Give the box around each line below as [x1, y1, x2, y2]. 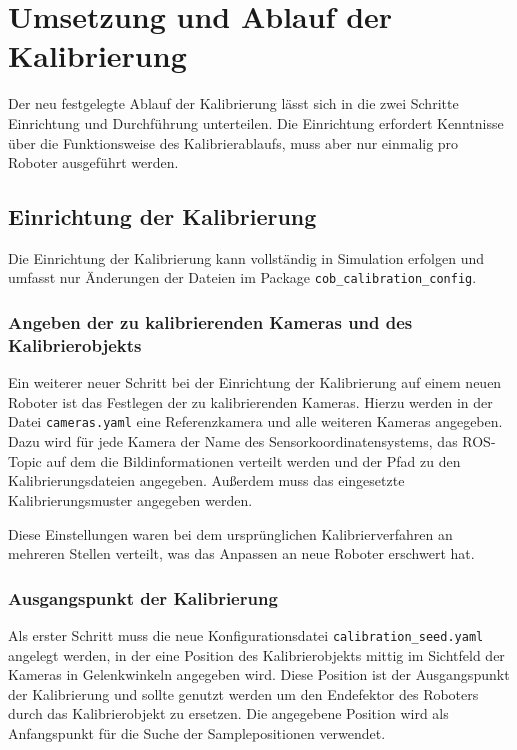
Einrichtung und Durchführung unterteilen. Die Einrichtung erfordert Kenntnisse [8, 112, 504, 133]
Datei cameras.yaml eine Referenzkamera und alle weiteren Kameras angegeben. [8, 411, 503, 432]
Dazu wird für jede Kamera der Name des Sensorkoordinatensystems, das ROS [8, 431, 491, 452]
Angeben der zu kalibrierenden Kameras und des [8, 310, 413, 335]
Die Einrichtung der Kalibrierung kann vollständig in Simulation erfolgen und [8, 247, 484, 268]
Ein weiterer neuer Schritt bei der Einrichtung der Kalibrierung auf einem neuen [8, 372, 502, 393]
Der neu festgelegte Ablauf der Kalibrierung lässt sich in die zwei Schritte [8, 93, 459, 114]
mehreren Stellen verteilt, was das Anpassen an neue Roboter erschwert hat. [8, 543, 475, 564]
